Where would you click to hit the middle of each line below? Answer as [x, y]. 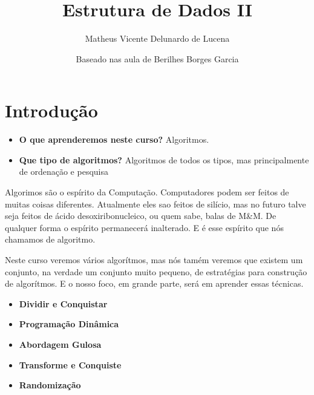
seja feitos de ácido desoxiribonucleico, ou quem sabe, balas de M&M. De [141, 216]
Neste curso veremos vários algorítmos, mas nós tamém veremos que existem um [154, 260]
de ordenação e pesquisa [64, 171]
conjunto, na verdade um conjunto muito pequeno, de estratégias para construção [156, 271]
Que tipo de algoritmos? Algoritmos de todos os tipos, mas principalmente [164, 159]
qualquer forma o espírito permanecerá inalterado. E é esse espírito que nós [144, 227]
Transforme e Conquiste [70, 364]
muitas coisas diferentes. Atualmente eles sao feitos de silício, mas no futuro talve [155, 204]
